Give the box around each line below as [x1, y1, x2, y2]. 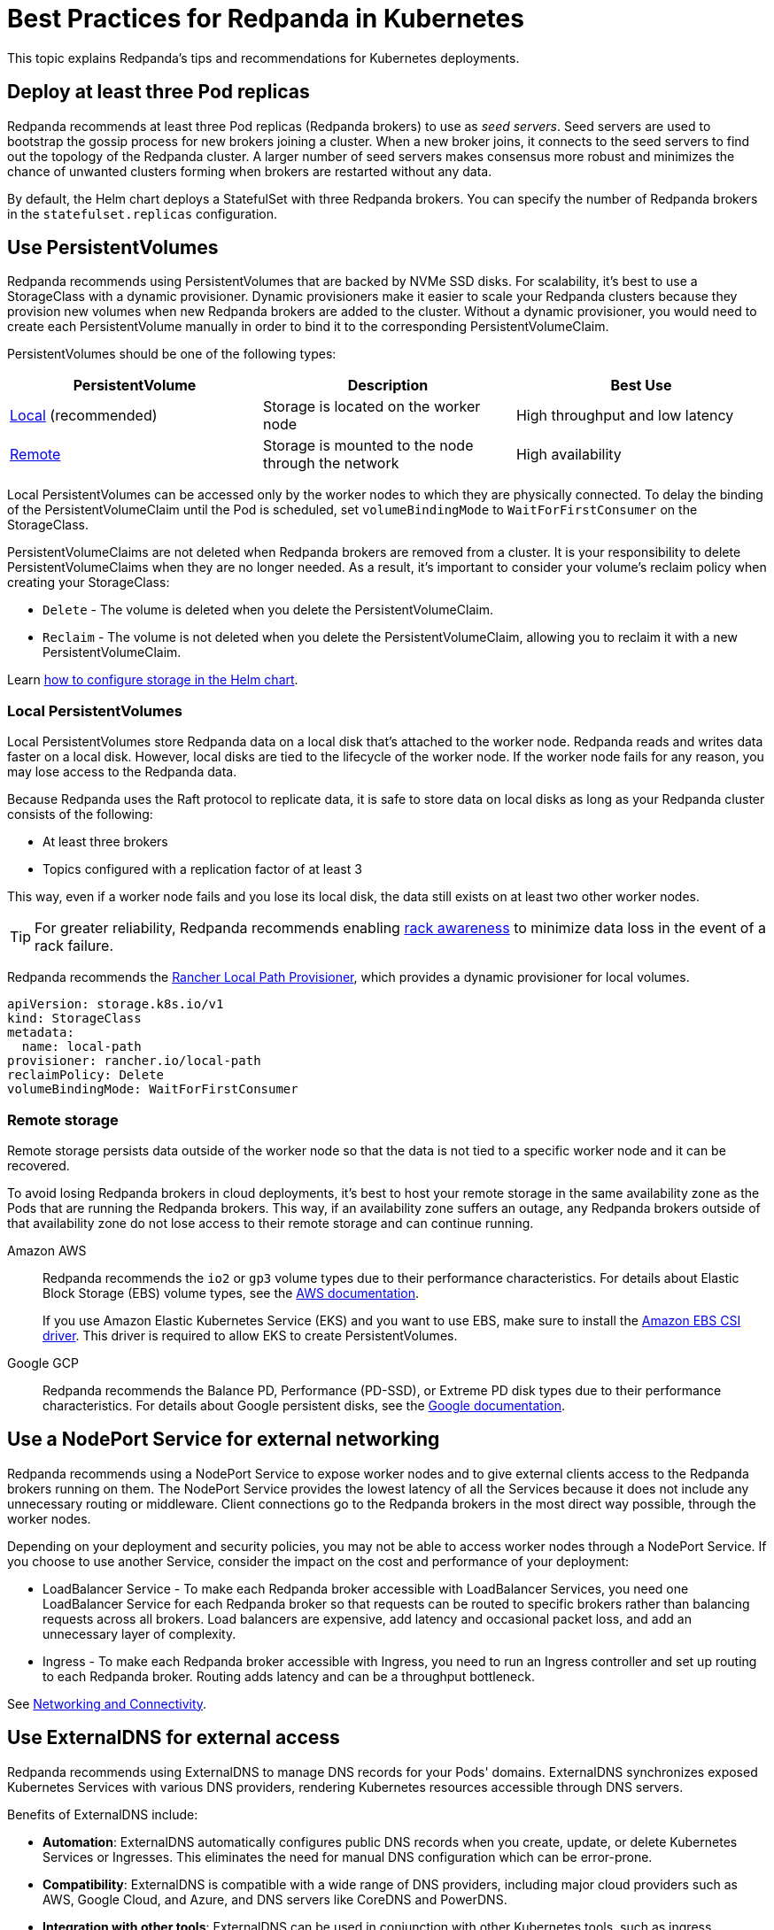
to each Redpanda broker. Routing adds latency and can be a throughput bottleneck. [43, 1668, 535, 1684]
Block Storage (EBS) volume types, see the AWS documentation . [43, 1285, 420, 1301]
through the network [262, 454, 399, 473]
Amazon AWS [7, 1242, 87, 1258]
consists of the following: [7, 807, 153, 822]
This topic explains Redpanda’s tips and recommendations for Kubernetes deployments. [7, 50, 520, 66]
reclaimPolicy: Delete [7, 1068, 165, 1083]
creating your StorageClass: [7, 575, 170, 591]
